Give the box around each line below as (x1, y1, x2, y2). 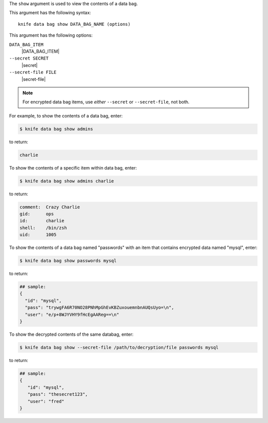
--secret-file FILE (9, 69, 57, 75)
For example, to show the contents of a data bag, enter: (9, 113, 123, 119)
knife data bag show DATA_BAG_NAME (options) (18, 21, 131, 27)
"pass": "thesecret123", (27, 392, 88, 397)
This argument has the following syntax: (9, 10, 91, 16)
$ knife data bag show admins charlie (19, 178, 114, 183)
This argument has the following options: (9, 32, 93, 38)
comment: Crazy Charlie (19, 204, 80, 210)
